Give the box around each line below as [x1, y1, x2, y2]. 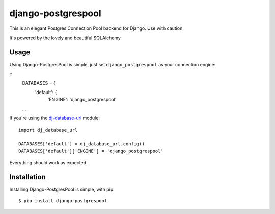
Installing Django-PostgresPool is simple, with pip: [9, 186, 115, 193]
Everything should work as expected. [9, 160, 88, 166]
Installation [9, 173, 46, 181]
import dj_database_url [18, 127, 78, 133]
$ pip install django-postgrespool [18, 198, 107, 204]
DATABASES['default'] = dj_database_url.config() [18, 141, 145, 147]
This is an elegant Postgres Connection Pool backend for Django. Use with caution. [9, 25, 184, 32]
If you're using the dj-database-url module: [9, 115, 100, 121]
